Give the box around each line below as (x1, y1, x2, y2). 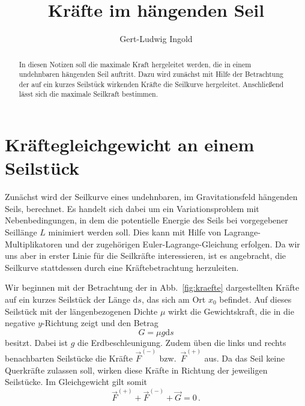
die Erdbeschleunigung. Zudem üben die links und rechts (77, 336, 286, 348)
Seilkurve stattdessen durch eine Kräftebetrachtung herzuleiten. (5, 261, 239, 273)
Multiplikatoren (5, 237, 62, 250)
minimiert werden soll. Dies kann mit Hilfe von (48, 226, 222, 238)
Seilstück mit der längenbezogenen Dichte (5, 304, 158, 317)
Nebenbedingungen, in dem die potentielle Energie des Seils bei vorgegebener (5, 214, 288, 226)
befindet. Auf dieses (219, 293, 292, 306)
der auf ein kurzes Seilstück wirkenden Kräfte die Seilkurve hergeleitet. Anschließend (19, 79, 284, 89)
